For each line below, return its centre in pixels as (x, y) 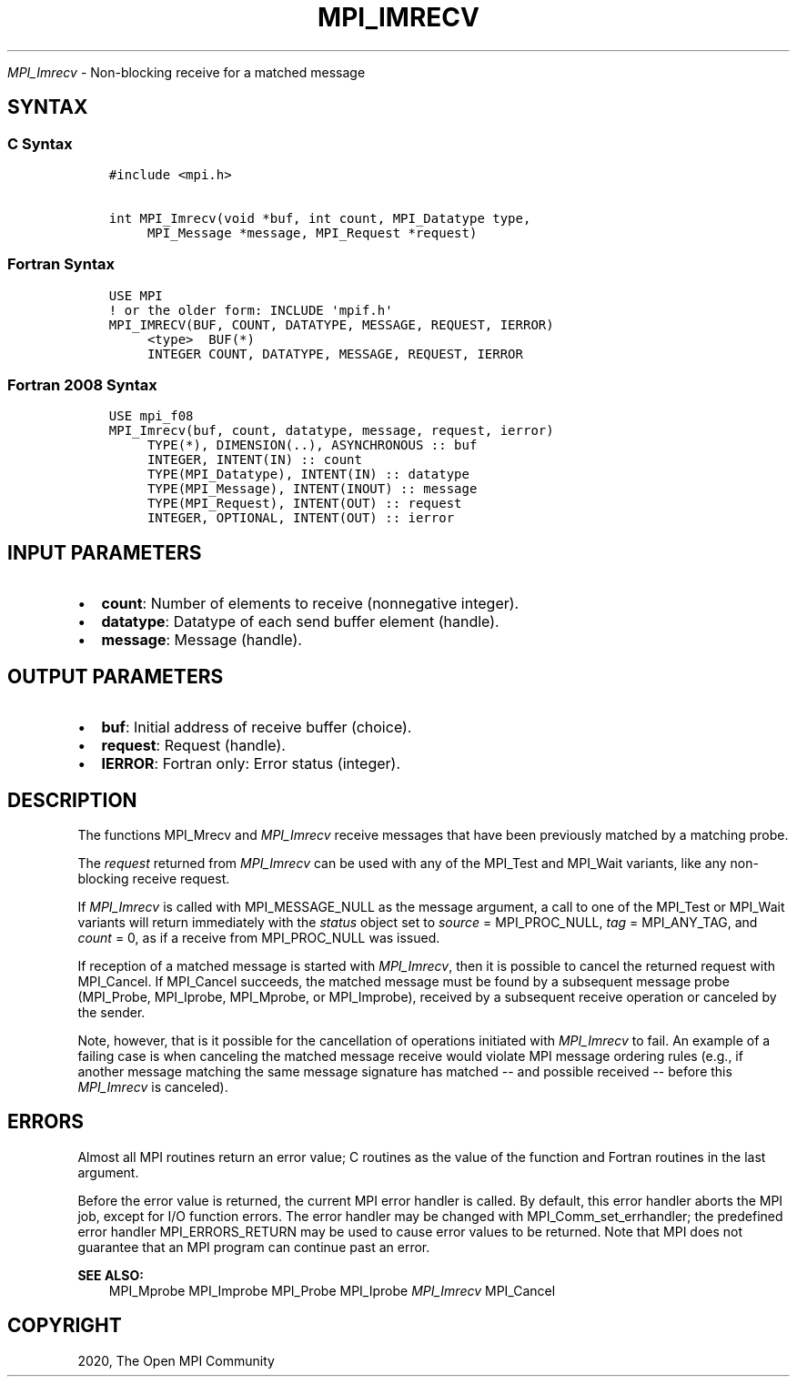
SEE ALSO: (111, 1275)
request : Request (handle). (193, 746)
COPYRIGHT (65, 1326)
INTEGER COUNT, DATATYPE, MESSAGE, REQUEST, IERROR (335, 354)
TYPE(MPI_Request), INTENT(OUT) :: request (304, 504)
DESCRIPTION (72, 800)
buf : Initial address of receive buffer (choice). (257, 727)
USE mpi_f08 (151, 416)
